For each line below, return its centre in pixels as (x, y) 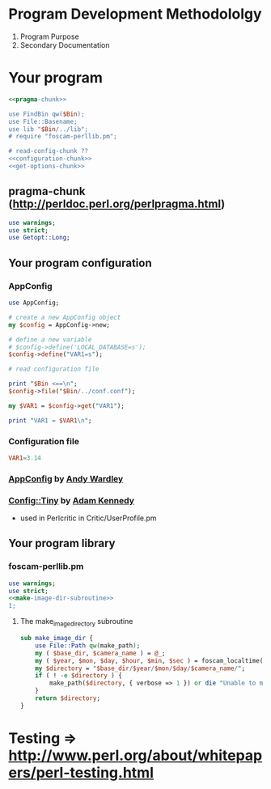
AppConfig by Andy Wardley (66, 478)
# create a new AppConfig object (65, 317)
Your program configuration (80, 263)
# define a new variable (50, 339)
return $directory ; (68, 698)
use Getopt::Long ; (39, 238)
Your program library (62, 543)
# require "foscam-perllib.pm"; (63, 137)
